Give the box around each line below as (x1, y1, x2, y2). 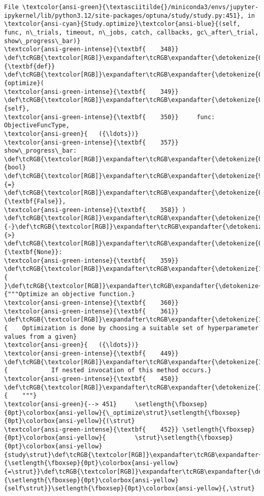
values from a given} (4, 333, 77, 340)
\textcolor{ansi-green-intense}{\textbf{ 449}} (4, 349, 179, 357)
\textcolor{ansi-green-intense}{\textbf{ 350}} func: (4, 113, 215, 121)
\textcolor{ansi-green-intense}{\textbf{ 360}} (4, 299, 179, 306)
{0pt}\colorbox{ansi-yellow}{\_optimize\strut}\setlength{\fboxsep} (4, 409, 241, 416)
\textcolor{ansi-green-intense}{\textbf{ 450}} (4, 375, 179, 382)
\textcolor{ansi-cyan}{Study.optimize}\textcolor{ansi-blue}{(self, (4, 20, 241, 28)
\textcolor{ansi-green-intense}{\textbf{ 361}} (4, 307, 179, 315)
